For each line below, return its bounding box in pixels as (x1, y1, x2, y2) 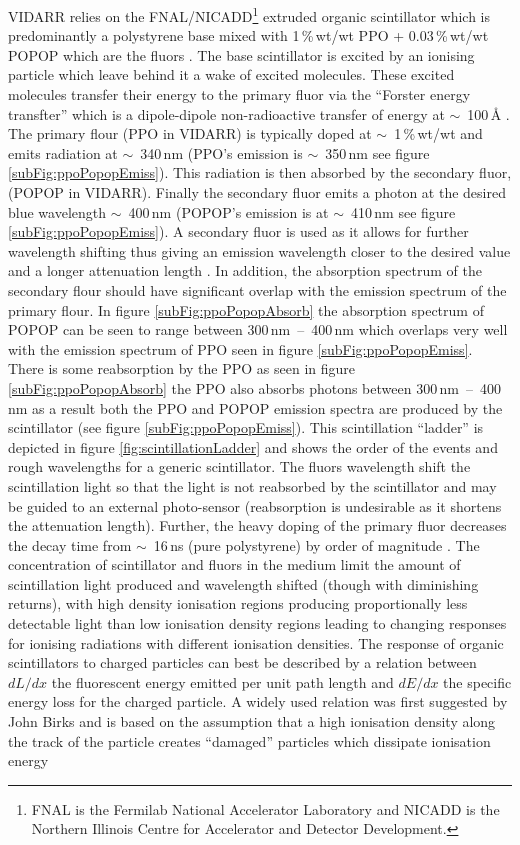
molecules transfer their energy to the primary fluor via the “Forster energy (8, 84, 471, 105)
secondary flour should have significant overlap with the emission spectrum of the (8, 279, 507, 300)
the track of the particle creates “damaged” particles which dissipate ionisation (8, 730, 491, 751)
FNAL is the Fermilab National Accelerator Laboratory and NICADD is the (31, 798, 500, 819)
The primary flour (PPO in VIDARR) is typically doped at (8, 123, 372, 144)
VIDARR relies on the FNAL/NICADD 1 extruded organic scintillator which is (8, 3, 491, 26)
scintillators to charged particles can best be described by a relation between (8, 652, 477, 673)
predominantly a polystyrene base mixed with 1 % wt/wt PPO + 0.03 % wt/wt (8, 25, 489, 46)
